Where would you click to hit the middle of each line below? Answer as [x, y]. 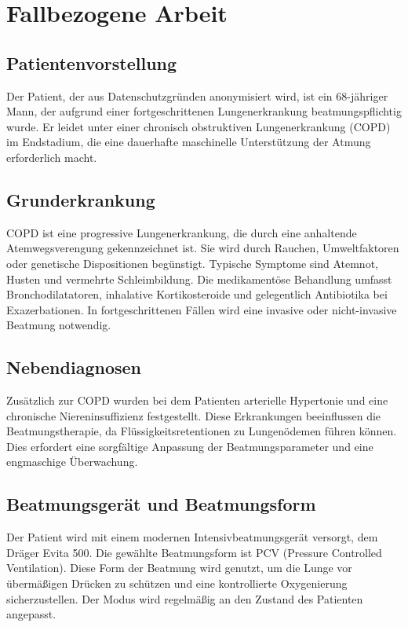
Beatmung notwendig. [59, 325]
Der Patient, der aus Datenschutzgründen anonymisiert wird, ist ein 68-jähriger [197, 95]
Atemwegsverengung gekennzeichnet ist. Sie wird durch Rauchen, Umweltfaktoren [203, 248]
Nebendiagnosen [74, 367]
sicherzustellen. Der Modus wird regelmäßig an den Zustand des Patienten [185, 598]
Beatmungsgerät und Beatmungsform [161, 504]
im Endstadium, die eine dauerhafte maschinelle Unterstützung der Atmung [189, 142]
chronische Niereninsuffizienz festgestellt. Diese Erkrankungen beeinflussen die [194, 415]
